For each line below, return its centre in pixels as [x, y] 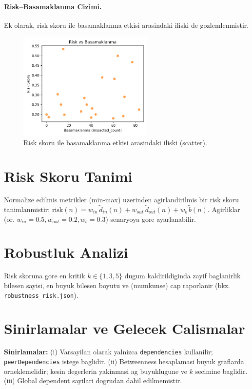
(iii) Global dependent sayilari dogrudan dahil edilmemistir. [93, 380]
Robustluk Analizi [66, 252]
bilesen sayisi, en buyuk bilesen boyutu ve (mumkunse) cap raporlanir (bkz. [117, 285]
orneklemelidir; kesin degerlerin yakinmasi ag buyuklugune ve [96, 371]
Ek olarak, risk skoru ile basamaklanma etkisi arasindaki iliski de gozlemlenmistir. [126, 25]
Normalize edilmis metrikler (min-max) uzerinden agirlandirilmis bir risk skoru [122, 200]
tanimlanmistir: [27, 209]
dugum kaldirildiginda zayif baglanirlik [183, 276]
